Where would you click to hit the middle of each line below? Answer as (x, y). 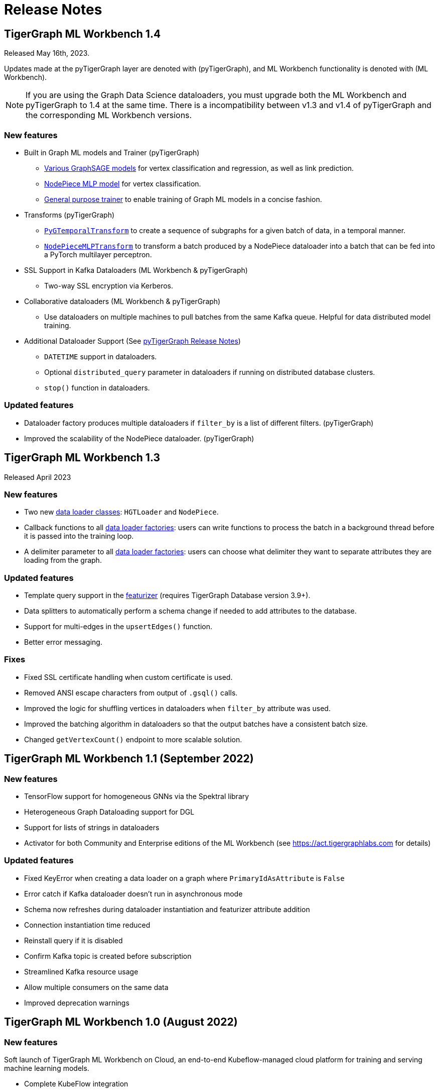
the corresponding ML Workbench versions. (109, 115)
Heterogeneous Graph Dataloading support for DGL (109, 812)
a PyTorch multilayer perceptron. (98, 254)
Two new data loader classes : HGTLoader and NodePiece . (121, 512)
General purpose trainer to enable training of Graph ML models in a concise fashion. (183, 199)
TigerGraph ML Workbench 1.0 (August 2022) (121, 1022)
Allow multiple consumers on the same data (96, 987)
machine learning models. (47, 1068)
